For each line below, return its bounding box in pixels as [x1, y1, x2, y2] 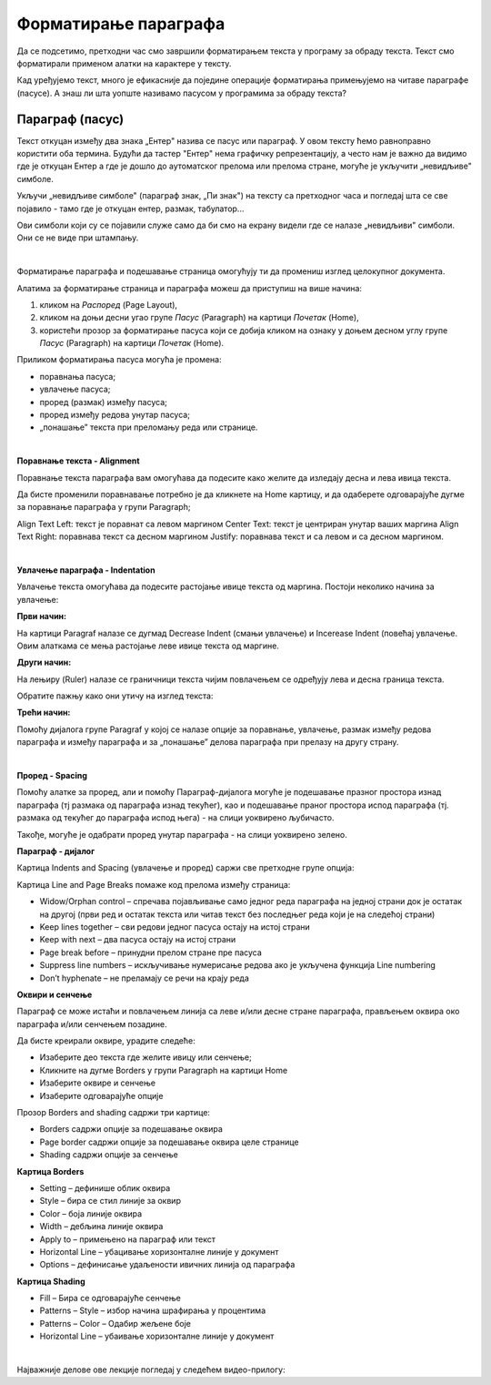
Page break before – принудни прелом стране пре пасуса [39, 947, 263, 958]
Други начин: [16, 657, 72, 668]
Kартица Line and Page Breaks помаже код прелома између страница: [16, 879, 291, 890]
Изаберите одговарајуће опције [39, 1090, 164, 1101]
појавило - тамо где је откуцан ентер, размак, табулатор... [16, 203, 245, 214]
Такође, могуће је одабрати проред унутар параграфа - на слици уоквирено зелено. [16, 829, 347, 840]
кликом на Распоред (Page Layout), [39, 299, 177, 310]
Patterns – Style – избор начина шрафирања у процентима [39, 1305, 266, 1316]
